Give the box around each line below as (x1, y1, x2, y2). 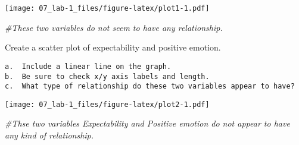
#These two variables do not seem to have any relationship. (5, 21, 223, 33)
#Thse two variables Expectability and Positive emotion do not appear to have (5, 117, 290, 130)
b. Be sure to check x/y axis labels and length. (5, 72, 210, 81)
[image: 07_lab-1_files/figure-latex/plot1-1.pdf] (5, 4, 210, 12)
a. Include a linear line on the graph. (5, 62, 172, 71)
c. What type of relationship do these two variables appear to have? (5, 82, 295, 91)
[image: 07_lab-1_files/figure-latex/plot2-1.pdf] (5, 100, 210, 109)
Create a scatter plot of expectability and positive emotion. (5, 41, 221, 53)
